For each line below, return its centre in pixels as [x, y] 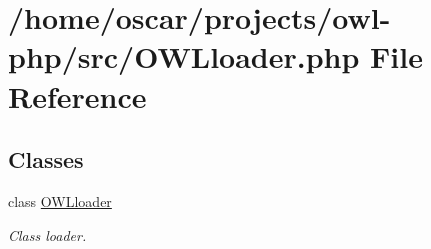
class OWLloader [60, 200]
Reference [77, 95]
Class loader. [47, 234]
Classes [46, 159]
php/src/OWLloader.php [184, 56]
